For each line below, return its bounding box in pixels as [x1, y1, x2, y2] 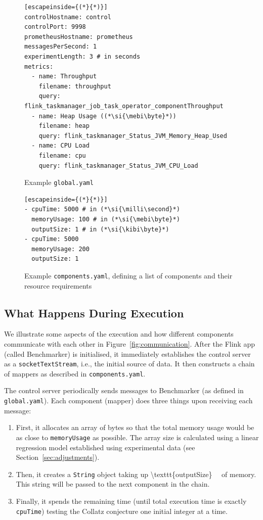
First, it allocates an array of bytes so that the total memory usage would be [16, 422, 254, 433]
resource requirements [24, 280, 92, 291]
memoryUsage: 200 [31, 245, 90, 253]
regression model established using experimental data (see [16, 442, 195, 452]
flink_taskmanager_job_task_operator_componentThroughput [24, 102, 224, 110]
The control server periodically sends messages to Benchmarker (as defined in [4, 385, 244, 396]
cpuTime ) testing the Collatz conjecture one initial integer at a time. [16, 505, 228, 516]
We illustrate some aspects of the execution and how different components [4, 328, 234, 339]
